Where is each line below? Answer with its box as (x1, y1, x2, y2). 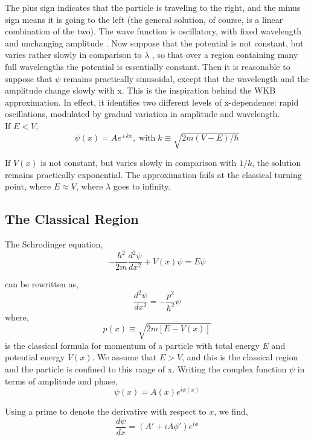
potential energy (5, 351, 65, 363)
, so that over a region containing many (152, 48, 298, 61)
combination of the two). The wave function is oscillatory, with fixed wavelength (5, 25, 301, 37)
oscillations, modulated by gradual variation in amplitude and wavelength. (5, 107, 280, 120)
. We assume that (92, 351, 157, 363)
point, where (5, 180, 51, 193)
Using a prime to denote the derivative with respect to (5, 405, 207, 418)
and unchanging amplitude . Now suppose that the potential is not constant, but (5, 36, 304, 49)
